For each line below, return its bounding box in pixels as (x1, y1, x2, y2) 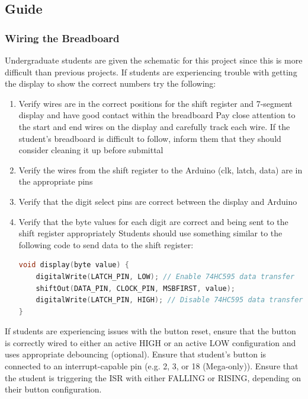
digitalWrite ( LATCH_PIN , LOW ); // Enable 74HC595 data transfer (36, 272, 295, 281)
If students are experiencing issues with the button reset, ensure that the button (5, 325, 296, 337)
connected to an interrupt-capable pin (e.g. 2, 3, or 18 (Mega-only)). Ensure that (5, 360, 299, 372)
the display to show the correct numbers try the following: (5, 77, 216, 90)
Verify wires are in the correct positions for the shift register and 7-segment (18, 97, 293, 109)
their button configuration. (5, 383, 102, 395)
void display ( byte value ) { (18, 261, 129, 270)
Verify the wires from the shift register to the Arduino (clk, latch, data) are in (18, 163, 303, 176)
